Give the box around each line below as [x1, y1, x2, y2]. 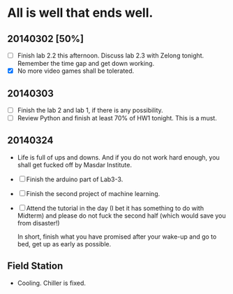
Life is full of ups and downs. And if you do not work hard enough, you [17, 153, 220, 162]
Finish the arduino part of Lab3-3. [26, 175, 123, 183]
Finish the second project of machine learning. [26, 189, 160, 197]
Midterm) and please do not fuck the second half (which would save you [17, 211, 226, 220]
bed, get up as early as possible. [17, 239, 112, 248]
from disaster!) [17, 218, 61, 227]
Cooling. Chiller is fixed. [17, 279, 86, 287]
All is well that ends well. [7, 5, 153, 21]
